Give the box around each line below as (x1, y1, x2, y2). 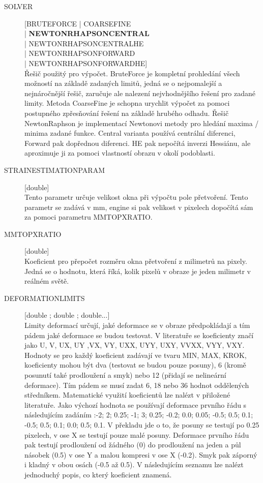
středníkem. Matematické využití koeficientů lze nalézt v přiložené (24, 389, 230, 400)
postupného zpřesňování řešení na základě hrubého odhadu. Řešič (24, 107, 229, 118)
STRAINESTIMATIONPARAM (4, 164, 105, 175)
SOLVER (4, 1, 33, 11)
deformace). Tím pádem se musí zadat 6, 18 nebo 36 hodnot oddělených (24, 379, 249, 390)
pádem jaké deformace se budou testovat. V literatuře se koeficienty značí (24, 329, 254, 340)
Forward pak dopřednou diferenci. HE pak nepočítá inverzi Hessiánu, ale (24, 137, 251, 148)
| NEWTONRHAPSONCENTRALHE (24, 38, 144, 48)
